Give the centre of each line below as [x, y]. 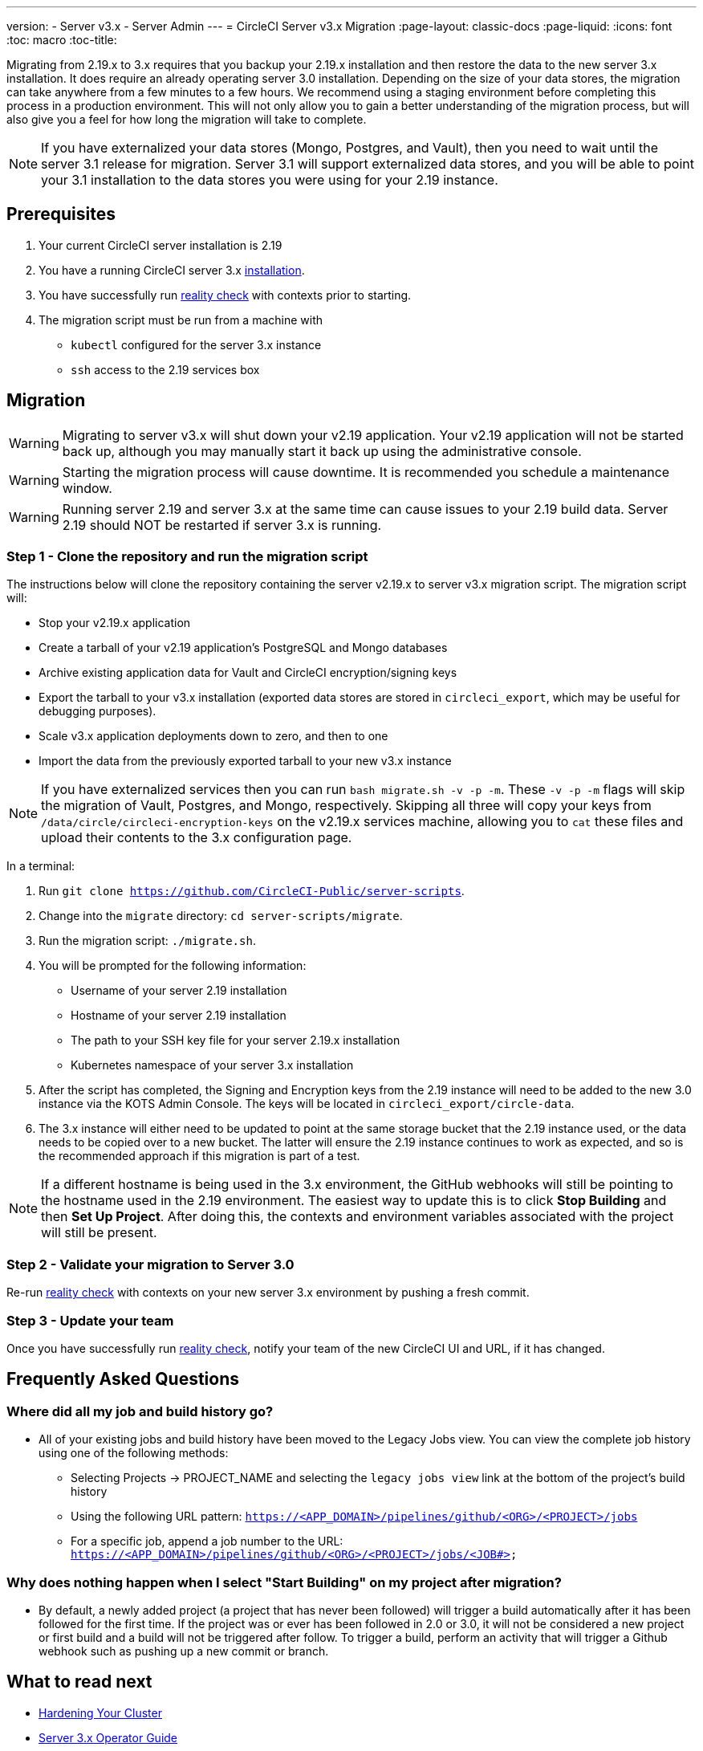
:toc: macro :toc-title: [62, 40]
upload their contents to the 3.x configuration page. [197, 838]
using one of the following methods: [134, 1453]
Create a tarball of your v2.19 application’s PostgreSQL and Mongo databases [243, 648]
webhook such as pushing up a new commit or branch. [184, 1651]
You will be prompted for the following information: [173, 966]
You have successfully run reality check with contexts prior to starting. [225, 295]
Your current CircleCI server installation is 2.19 [161, 245]
